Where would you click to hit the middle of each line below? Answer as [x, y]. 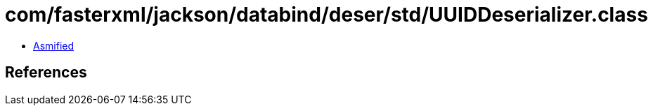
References [46, 73]
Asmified [54, 45]
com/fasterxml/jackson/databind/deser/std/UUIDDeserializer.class [326, 15]
